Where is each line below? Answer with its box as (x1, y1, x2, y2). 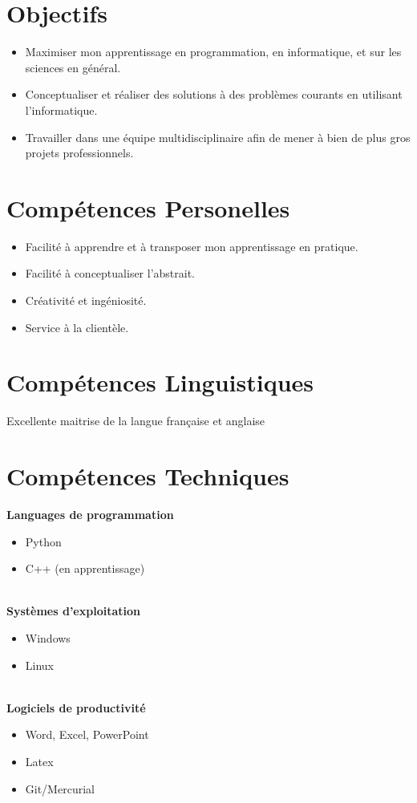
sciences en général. (25, 59, 121, 75)
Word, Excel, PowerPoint (25, 726, 149, 743)
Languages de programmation (6, 506, 174, 523)
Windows (25, 630, 71, 646)
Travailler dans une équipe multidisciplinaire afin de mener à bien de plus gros (25, 128, 411, 145)
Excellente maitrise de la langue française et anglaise (6, 412, 265, 429)
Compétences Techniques (6, 460, 289, 493)
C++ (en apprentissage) (25, 560, 145, 577)
